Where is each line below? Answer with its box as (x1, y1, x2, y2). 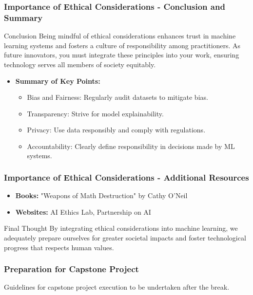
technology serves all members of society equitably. (4, 59, 156, 69)
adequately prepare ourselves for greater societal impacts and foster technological (4, 233, 246, 243)
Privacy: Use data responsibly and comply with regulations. (27, 125, 206, 135)
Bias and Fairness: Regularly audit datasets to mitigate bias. (27, 92, 208, 102)
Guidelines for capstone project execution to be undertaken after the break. (4, 282, 230, 292)
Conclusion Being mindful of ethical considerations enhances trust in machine (4, 31, 236, 41)
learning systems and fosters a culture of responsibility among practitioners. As (4, 40, 241, 50)
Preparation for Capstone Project (4, 263, 139, 275)
